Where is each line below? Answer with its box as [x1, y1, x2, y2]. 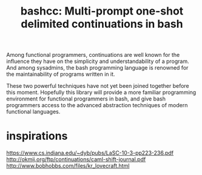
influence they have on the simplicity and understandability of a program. [6, 58, 189, 65]
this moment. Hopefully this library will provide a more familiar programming [6, 89, 197, 96]
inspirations [6, 129, 68, 143]
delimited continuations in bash [21, 17, 183, 31]
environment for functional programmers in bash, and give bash [6, 95, 166, 102]
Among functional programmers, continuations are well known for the [6, 51, 180, 59]
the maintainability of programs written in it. [6, 71, 115, 78]
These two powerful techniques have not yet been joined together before [6, 82, 189, 90]
